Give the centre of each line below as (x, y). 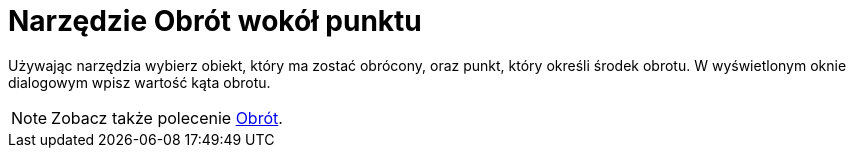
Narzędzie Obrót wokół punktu (215, 21)
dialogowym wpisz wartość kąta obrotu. (139, 82)
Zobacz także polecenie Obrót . (167, 117)
